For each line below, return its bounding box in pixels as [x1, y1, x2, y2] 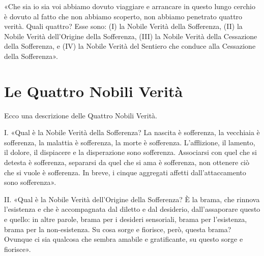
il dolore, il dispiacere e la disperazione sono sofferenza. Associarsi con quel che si [4, 147, 257, 157]
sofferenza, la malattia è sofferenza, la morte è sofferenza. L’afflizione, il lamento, [4, 137, 255, 147]
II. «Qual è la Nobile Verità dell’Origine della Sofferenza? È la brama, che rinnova [4, 194, 260, 204]
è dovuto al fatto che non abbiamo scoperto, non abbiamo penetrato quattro [4, 11, 243, 21]
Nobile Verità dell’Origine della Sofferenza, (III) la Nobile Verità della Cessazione [4, 30, 257, 41]
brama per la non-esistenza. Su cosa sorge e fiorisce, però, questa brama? [4, 223, 231, 234]
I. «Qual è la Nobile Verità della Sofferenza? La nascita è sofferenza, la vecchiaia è [4, 127, 260, 138]
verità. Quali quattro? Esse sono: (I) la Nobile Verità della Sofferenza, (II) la [4, 21, 243, 31]
